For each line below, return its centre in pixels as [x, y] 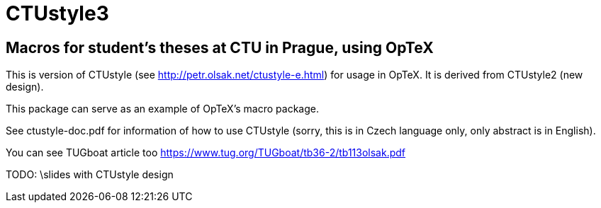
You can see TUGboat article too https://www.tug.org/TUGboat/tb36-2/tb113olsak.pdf [206, 153]
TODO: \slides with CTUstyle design [90, 175]
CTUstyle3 [57, 13]
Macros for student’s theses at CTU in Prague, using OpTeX [220, 47]
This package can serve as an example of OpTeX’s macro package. [162, 109]
